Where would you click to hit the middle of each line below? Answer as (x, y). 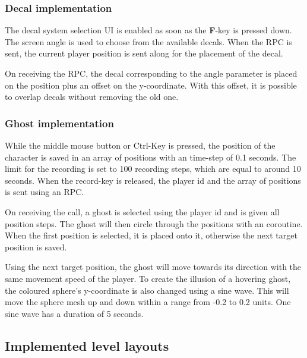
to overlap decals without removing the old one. (92, 97)
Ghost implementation (59, 123)
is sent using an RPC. (45, 192)
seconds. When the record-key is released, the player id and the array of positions (153, 180)
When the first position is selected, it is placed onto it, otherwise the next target (151, 235)
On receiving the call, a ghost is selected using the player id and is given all (142, 211)
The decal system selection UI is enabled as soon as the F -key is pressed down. (148, 30)
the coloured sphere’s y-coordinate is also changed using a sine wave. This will (147, 290)
